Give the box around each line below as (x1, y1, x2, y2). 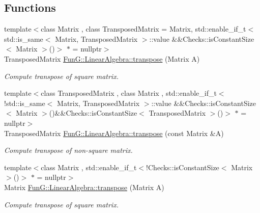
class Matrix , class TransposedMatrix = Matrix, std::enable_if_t (41, 23, 246, 34)
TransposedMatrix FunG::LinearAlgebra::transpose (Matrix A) (4, 53, 200, 64)
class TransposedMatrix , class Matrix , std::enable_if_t (41, 88, 217, 98)
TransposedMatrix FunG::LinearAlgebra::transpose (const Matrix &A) (4, 127, 224, 138)
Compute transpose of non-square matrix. (4, 145, 133, 155)
